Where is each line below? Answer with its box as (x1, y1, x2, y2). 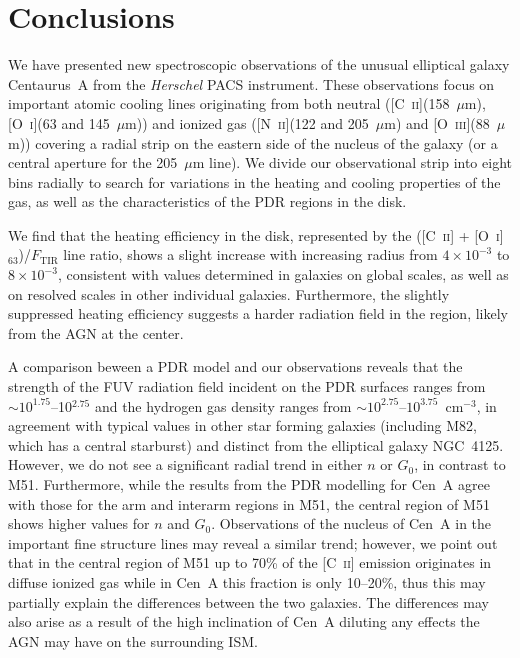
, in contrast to (414, 454, 506, 475)
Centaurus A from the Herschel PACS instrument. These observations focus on (8, 73, 495, 94)
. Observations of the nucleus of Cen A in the (211, 513, 492, 534)
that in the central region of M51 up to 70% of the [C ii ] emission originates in (8, 552, 492, 573)
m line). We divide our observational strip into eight (192, 152, 512, 173)
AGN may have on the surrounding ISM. (8, 630, 258, 651)
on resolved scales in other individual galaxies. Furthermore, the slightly (8, 283, 450, 304)
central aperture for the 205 (8, 152, 178, 173)
